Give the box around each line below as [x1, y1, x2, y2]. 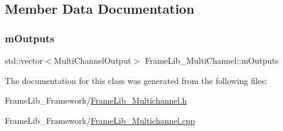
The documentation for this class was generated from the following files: [5, 74, 268, 86]
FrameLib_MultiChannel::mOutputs [145, 54, 279, 66]
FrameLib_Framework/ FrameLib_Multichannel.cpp [5, 114, 195, 126]
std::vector [5, 54, 43, 66]
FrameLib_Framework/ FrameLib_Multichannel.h [5, 94, 187, 107]
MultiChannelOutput [54, 54, 132, 66]
